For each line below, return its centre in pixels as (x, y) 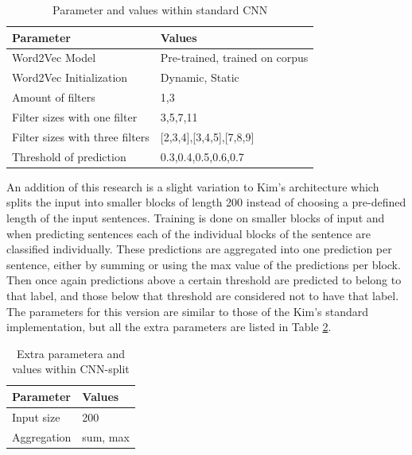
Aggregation (42, 436)
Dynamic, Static (200, 77)
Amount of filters (54, 97)
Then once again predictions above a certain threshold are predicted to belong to (204, 280)
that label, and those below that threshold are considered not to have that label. (203, 295)
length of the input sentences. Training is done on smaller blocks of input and (196, 217)
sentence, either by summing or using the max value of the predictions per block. (204, 264)
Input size (36, 416)
